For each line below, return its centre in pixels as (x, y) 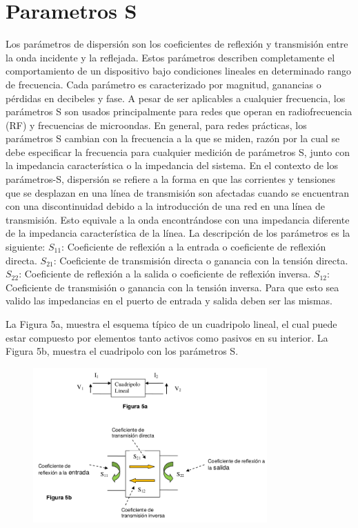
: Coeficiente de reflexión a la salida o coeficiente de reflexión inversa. (165, 274)
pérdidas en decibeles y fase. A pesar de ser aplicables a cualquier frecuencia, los (176, 98)
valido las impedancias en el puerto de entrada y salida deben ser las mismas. (169, 301)
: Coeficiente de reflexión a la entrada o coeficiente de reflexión (194, 247)
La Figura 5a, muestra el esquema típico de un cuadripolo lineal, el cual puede (171, 324)
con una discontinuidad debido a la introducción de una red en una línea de (165, 206)
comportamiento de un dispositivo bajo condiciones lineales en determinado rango (178, 71)
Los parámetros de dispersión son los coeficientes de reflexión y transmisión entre (177, 44)
